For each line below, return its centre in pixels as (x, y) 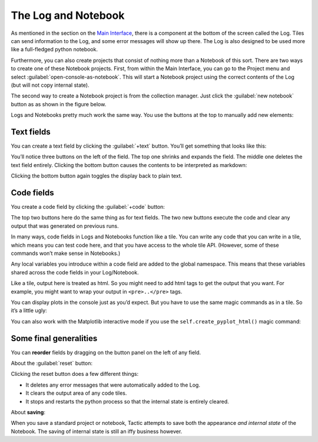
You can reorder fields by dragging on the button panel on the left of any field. (106, 352)
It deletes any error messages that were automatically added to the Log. (113, 385)
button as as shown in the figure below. (59, 104)
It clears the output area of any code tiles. (76, 393)
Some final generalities (54, 338)
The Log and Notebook (68, 15)
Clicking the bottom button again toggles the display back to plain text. (97, 176)
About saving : (28, 412)
